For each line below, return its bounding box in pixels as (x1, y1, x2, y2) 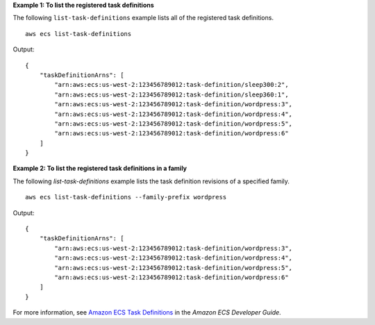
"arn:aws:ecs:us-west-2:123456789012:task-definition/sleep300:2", (54, 81, 289, 89)
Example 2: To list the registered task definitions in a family (12, 164, 187, 173)
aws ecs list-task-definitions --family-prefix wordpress (25, 193, 227, 201)
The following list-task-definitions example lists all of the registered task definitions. (12, 14, 274, 22)
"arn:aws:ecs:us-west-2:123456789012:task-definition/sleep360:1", (54, 90, 289, 99)
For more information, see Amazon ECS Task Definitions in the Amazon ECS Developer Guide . (12, 308, 281, 317)
